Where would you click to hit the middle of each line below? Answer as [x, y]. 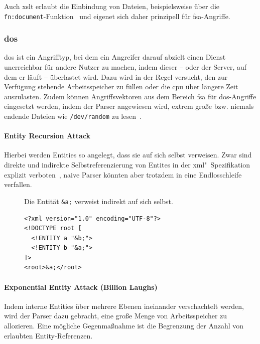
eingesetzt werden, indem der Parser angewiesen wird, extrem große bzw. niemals [129, 106]
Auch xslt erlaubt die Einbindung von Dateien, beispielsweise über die [112, 6]
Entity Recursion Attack [47, 136]
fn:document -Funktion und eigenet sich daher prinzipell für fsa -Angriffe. [117, 16]
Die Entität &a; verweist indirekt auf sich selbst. [99, 201]
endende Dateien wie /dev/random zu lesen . [73, 116]
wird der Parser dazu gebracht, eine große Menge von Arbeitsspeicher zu [116, 316]
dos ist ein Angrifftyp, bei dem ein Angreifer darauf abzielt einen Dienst [115, 57]
